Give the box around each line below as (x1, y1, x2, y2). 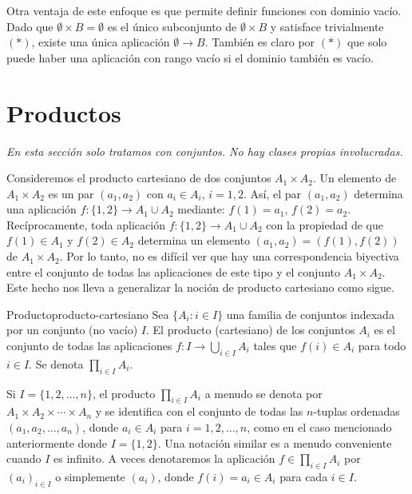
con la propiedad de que (266, 216, 383, 233)
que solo (347, 34, 387, 50)
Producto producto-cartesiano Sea (6, 305, 169, 322)
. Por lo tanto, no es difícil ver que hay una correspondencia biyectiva (59, 248, 399, 265)
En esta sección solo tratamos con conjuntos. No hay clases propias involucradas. (6, 142, 403, 159)
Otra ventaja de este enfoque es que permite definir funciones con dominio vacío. (6, 2, 402, 18)
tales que (253, 337, 297, 354)
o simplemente (55, 468, 125, 484)
